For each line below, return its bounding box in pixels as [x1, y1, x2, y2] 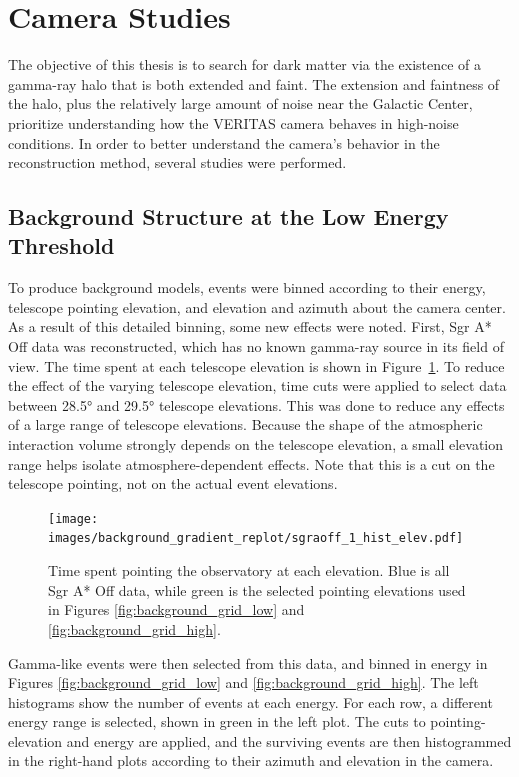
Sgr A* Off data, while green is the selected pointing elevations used [48, 579, 466, 600]
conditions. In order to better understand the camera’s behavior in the [8, 132, 440, 153]
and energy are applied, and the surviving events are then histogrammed [66, 730, 512, 751]
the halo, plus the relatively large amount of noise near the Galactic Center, [8, 93, 473, 114]
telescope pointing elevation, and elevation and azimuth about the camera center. [8, 296, 506, 317]
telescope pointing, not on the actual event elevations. [8, 473, 338, 494]
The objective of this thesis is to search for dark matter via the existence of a [8, 54, 482, 75]
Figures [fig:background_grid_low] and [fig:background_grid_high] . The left [8, 672, 479, 693]
